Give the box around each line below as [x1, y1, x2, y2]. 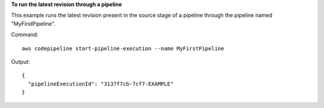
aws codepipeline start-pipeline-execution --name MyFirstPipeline [22, 45, 224, 52]
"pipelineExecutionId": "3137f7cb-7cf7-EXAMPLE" [28, 81, 174, 87]
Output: [11, 58, 30, 65]
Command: [11, 31, 38, 38]
